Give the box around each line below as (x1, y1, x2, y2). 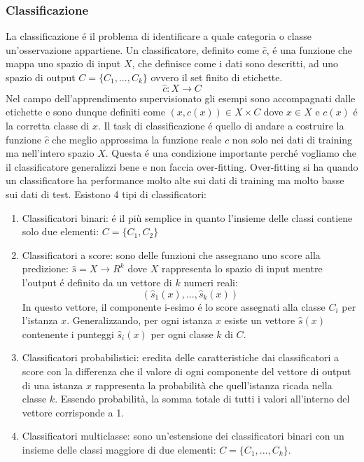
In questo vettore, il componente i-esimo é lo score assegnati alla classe (22, 299, 325, 314)
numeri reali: (183, 274, 238, 289)
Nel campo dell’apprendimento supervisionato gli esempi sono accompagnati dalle (6, 90, 356, 105)
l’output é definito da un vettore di (22, 274, 172, 289)
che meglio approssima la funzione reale (52, 132, 222, 146)
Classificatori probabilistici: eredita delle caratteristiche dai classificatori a (22, 350, 339, 365)
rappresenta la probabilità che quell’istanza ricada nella (94, 377, 332, 392)
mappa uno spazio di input (6, 56, 121, 71)
